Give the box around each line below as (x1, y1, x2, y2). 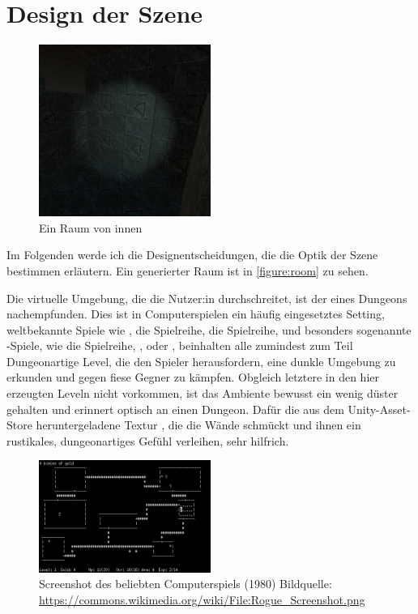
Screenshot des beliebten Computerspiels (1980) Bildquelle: (39, 575, 332, 592)
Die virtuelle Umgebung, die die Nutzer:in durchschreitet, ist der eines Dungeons (6, 289, 407, 306)
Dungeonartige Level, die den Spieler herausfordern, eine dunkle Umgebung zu (6, 352, 396, 369)
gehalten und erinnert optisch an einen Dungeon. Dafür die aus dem (6, 400, 344, 417)
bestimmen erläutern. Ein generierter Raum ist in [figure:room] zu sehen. (6, 262, 369, 279)
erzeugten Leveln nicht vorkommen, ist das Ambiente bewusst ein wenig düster (6, 385, 399, 402)
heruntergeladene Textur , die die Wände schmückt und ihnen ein (36, 416, 361, 433)
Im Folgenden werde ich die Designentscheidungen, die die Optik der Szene (6, 246, 378, 263)
